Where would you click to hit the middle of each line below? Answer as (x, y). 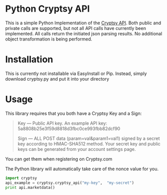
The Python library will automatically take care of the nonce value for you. (82, 169)
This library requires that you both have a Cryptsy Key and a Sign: (74, 113)
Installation (29, 60)
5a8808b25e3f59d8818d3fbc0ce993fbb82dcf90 (69, 128)
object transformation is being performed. (49, 39)
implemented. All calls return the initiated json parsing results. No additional (84, 33)
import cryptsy (21, 178)
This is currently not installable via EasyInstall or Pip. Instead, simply (76, 73)
